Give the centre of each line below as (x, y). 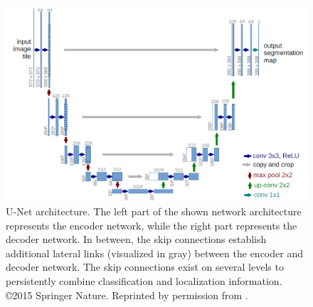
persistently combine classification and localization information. (144, 280)
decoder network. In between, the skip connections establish (136, 239)
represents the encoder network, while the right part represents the (152, 225)
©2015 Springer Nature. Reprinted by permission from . (127, 295)
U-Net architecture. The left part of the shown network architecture (154, 211)
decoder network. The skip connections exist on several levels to (145, 267)
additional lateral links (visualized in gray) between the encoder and (154, 253)
